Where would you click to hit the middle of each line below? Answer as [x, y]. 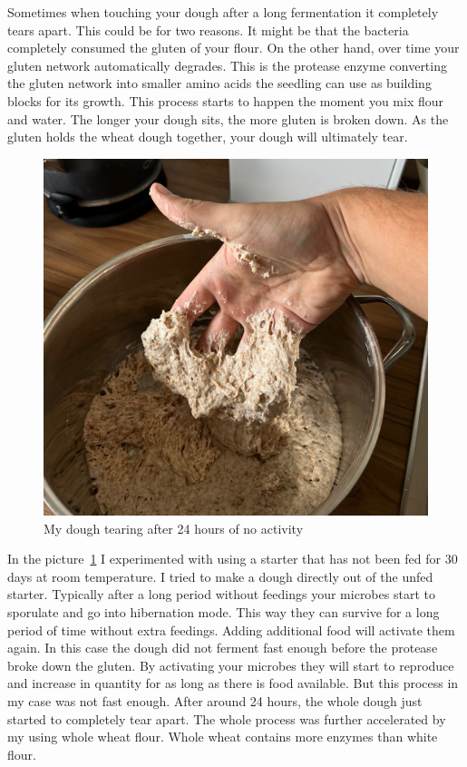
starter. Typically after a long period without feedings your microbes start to [221, 594]
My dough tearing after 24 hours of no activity [174, 528]
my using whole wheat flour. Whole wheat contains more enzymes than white [223, 737]
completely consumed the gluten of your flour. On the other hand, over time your [233, 48]
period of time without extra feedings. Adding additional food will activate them [231, 629]
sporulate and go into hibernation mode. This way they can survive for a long [224, 612]
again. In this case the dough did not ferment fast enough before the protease [223, 648]
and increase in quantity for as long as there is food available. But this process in [233, 683]
